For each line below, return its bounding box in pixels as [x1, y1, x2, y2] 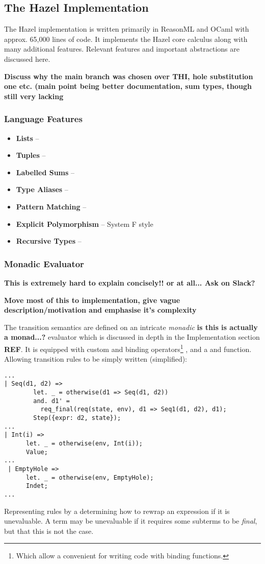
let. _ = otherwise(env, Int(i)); [25, 440, 143, 448]
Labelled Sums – [16, 167, 75, 177]
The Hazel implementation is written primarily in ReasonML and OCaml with [4, 24, 249, 34]
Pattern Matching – [16, 201, 87, 212]
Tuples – [16, 150, 46, 160]
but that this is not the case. [4, 525, 94, 536]
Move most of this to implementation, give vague [4, 294, 180, 305]
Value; [25, 448, 48, 456]
